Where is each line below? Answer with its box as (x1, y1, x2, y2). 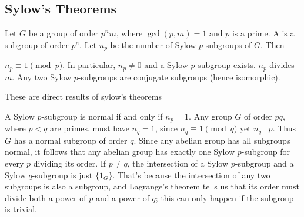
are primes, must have (50, 122, 129, 134)
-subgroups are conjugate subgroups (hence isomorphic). (78, 70, 280, 83)
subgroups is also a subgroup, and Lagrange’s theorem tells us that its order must (5, 180, 299, 192)
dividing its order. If (33, 157, 106, 169)
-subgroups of (203, 38, 252, 50)
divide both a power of (5, 191, 86, 204)
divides (269, 59, 295, 71)
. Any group (189, 110, 232, 122)
